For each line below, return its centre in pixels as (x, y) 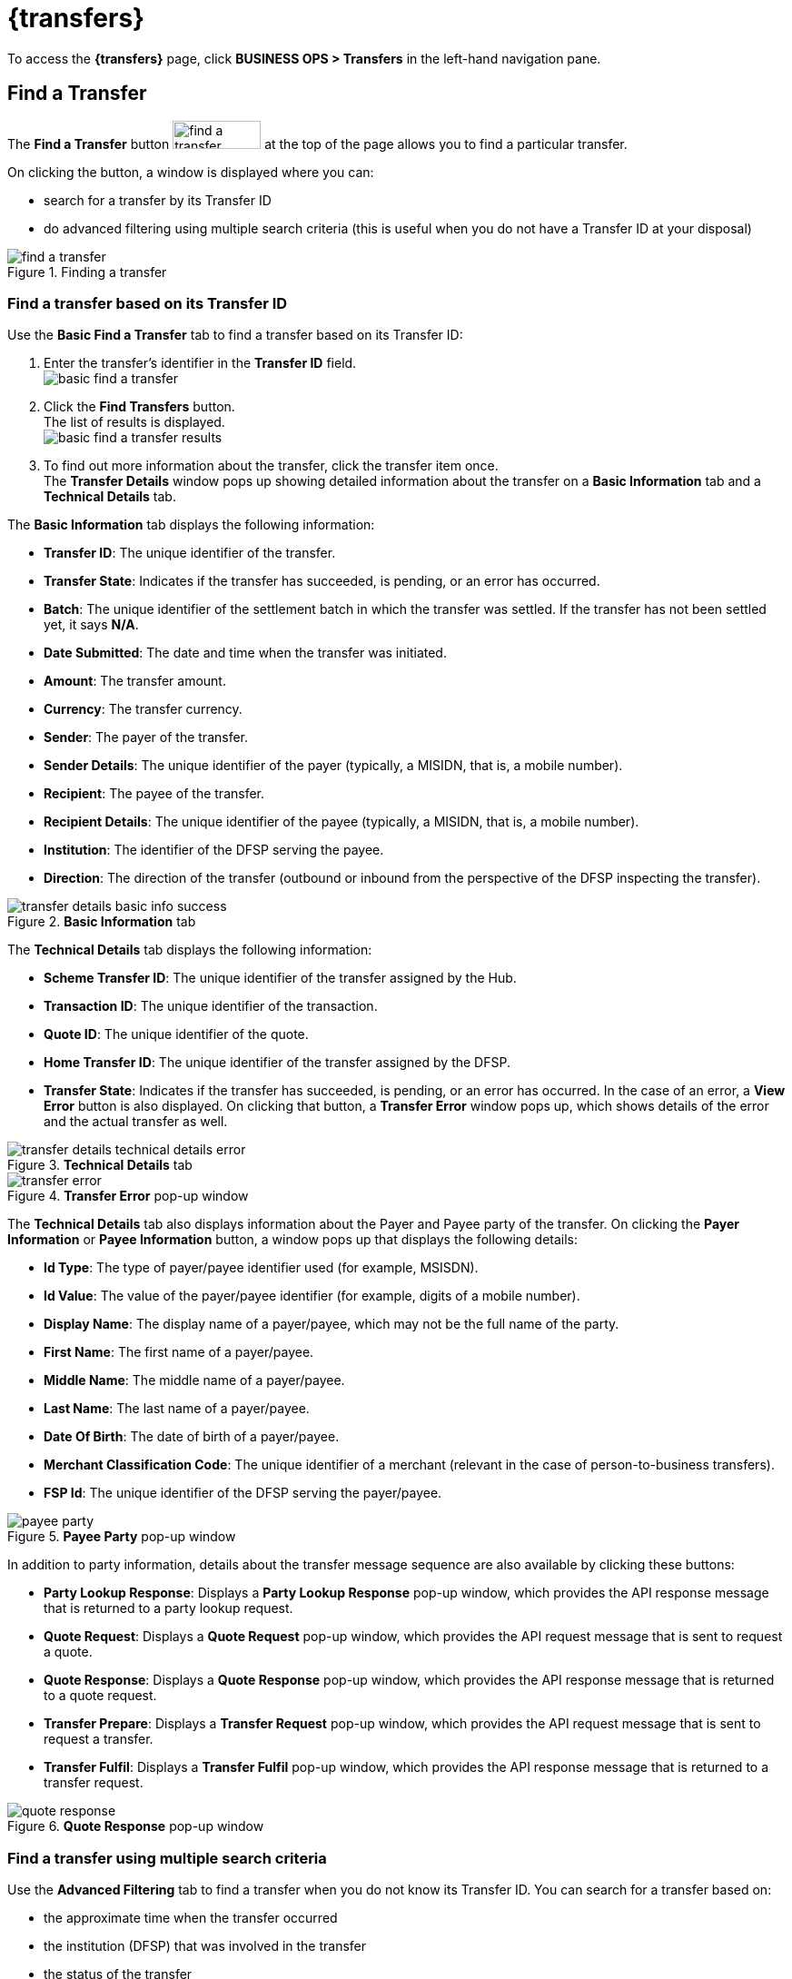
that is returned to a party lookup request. (168, 1608)
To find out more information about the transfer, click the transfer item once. (271, 466)
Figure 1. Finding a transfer (87, 272)
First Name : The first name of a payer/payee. (179, 1352)
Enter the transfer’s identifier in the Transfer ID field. (200, 363)
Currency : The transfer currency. (143, 709)
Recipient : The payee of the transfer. (154, 794)
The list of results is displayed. (134, 422)
